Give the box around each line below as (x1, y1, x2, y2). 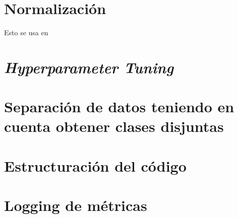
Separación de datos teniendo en (4, 96, 234, 117)
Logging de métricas (4, 195, 147, 215)
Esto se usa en (4, 27, 48, 38)
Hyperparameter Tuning (4, 56, 174, 78)
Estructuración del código (4, 155, 187, 176)
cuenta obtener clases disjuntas (4, 116, 224, 136)
